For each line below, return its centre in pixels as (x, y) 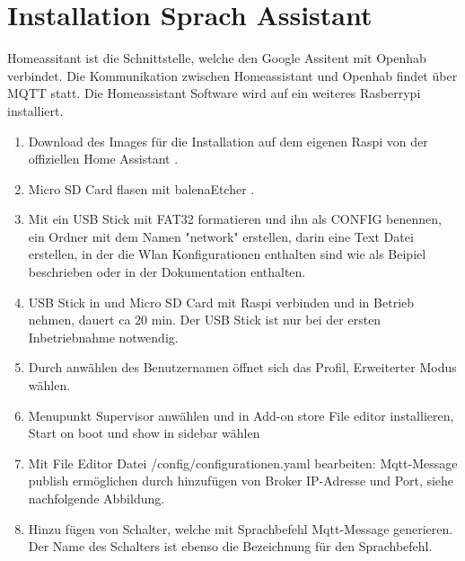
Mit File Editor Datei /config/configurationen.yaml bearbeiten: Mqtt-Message (243, 463)
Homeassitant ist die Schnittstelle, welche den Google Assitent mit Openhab (217, 58)
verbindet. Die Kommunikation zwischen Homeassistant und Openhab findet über (232, 75)
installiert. (35, 110)
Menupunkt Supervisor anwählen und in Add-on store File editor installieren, (241, 415)
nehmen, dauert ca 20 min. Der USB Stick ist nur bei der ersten (205, 320)
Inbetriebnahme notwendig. (103, 337)
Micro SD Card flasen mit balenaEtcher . (141, 188)
